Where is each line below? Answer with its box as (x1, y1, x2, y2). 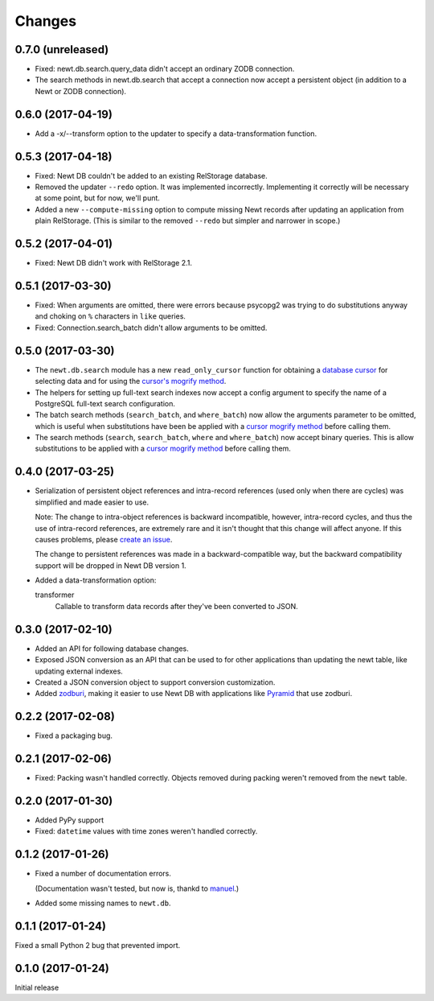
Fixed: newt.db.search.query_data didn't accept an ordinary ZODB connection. (35, 64, 295, 74)
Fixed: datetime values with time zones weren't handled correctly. (35, 826, 258, 836)
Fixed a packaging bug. (35, 731, 113, 740)
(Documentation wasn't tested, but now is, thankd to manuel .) (35, 884, 240, 893)
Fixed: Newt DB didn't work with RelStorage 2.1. (35, 258, 193, 268)
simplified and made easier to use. (35, 497, 149, 507)
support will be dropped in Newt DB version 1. (35, 560, 186, 571)
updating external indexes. (35, 666, 124, 676)
